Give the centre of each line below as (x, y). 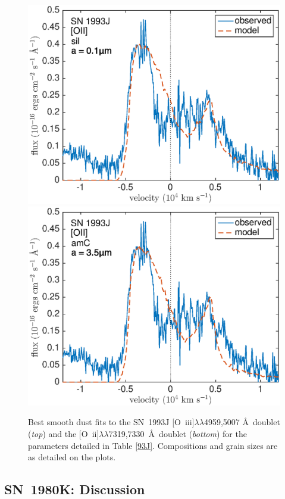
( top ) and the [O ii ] (64, 434)
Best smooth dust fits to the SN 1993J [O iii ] (111, 422)
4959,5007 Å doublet (242, 422)
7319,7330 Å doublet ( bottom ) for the (178, 434)
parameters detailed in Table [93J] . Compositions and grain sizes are (153, 445)
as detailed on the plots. (72, 457)
